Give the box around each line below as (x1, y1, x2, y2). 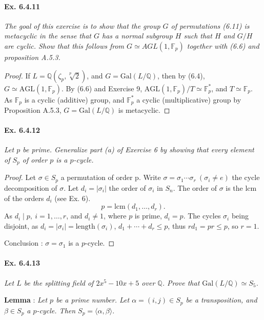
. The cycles (183, 210, 221, 221)
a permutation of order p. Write (60, 172, 161, 183)
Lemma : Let (4, 294, 48, 305)
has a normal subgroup (102, 30, 173, 41)
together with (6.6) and (187, 40, 259, 51)
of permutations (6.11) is (171, 20, 250, 31)
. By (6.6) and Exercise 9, (61, 83, 143, 93)
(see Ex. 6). (54, 192, 91, 203)
